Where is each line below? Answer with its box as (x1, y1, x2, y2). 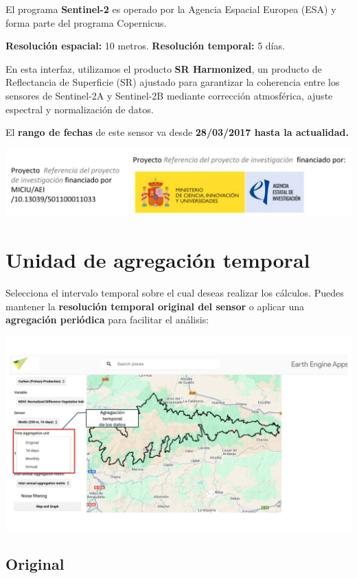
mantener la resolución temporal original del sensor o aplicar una (5, 299, 304, 313)
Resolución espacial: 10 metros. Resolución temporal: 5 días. (5, 38, 285, 53)
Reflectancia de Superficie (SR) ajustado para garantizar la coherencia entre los (5, 75, 340, 89)
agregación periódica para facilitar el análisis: (5, 312, 209, 327)
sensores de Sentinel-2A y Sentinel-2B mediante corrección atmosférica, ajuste (5, 88, 333, 102)
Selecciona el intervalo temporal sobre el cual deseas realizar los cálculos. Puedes (5, 285, 344, 299)
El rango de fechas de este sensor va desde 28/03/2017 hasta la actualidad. (5, 125, 349, 139)
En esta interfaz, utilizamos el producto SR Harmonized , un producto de (5, 61, 322, 76)
